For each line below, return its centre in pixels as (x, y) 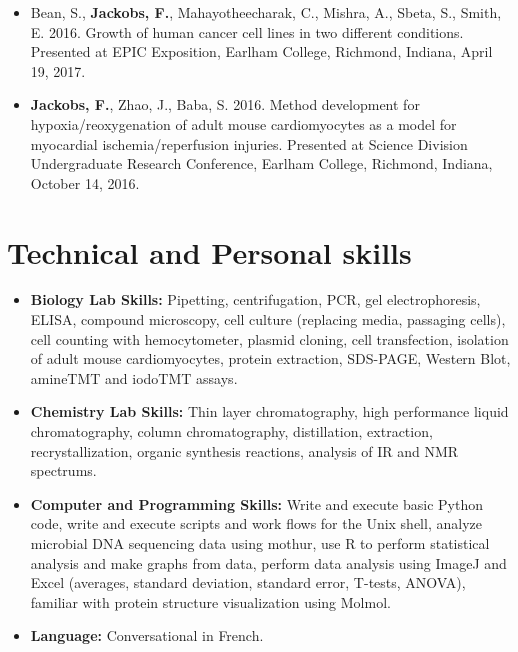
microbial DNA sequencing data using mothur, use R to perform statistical (260, 543)
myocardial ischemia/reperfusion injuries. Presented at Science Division (249, 143)
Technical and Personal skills (209, 251)
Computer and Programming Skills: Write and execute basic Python (256, 503)
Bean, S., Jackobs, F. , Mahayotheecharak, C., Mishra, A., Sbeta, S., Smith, (266, 12)
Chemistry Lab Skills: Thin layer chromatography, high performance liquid (269, 411)
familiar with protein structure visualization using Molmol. (210, 601)
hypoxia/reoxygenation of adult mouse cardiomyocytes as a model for (243, 123)
